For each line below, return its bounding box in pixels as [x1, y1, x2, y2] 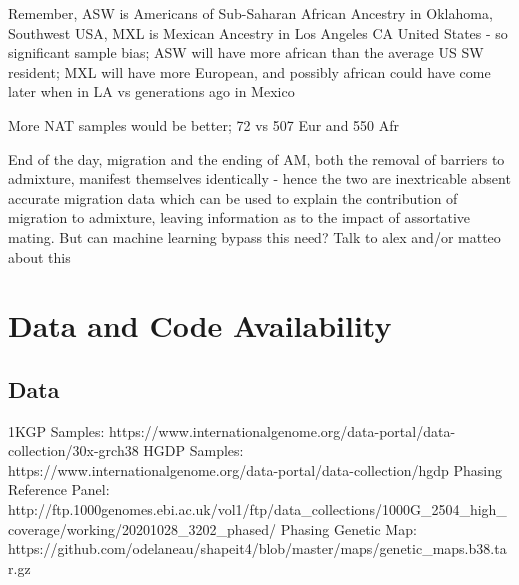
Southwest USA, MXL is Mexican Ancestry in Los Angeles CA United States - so [8, 22, 508, 43]
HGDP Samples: [143, 440, 244, 461]
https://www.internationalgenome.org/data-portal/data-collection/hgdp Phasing [8, 459, 503, 480]
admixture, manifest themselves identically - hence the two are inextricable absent [8, 168, 511, 189]
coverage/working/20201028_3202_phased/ [8, 518, 277, 539]
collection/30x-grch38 [8, 440, 139, 461]
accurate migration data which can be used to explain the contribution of [8, 187, 458, 208]
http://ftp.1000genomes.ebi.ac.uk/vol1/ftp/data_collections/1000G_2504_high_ [8, 499, 507, 520]
